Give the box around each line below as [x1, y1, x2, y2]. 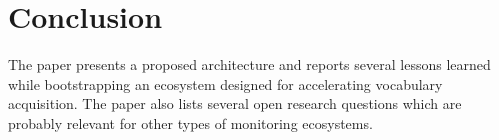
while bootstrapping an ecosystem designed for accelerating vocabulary [8, 73, 443, 94]
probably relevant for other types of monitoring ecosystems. [8, 112, 373, 133]
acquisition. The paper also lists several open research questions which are [8, 93, 462, 114]
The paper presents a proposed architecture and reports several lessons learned [8, 54, 491, 75]
